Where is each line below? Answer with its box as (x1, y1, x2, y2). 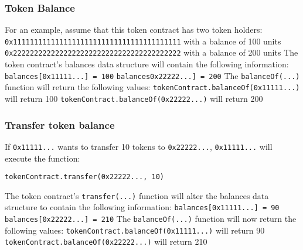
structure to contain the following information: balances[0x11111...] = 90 (5, 201, 280, 213)
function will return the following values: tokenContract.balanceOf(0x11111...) (5, 81, 300, 93)
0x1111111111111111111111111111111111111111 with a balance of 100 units (5, 35, 281, 47)
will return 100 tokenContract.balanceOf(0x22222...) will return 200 (5, 93, 263, 105)
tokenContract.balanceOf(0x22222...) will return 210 (5, 235, 207, 248)
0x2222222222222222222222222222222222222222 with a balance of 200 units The (5, 46, 298, 59)
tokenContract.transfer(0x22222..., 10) (5, 173, 165, 181)
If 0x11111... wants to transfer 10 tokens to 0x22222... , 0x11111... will (5, 140, 273, 152)
